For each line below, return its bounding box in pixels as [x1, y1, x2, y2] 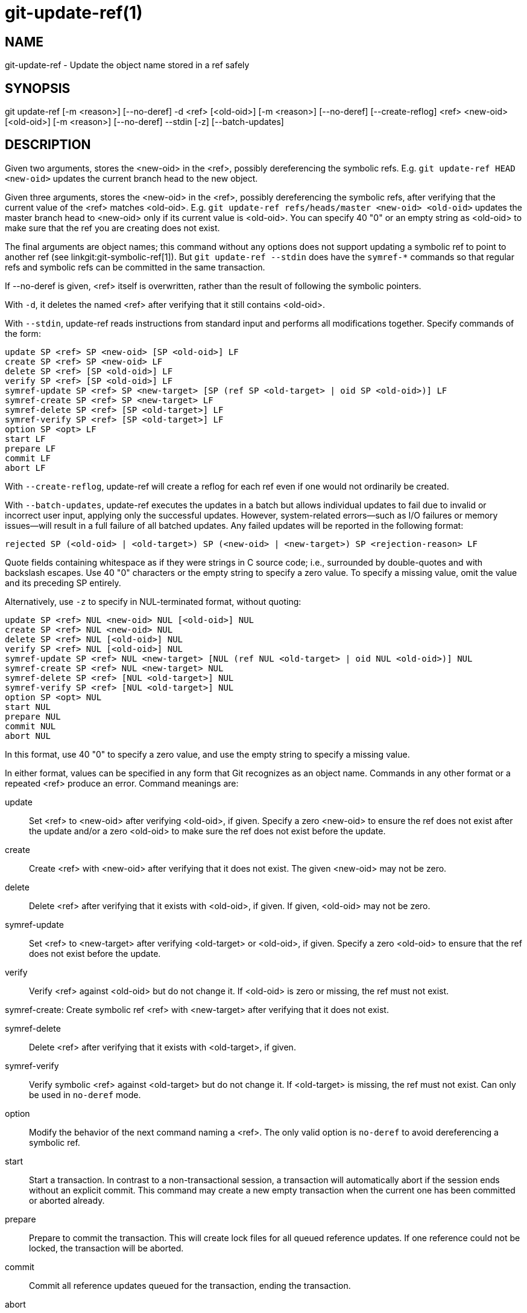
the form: [5, 328, 41, 339]
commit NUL [5, 721, 56, 731]
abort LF [5, 462, 46, 473]
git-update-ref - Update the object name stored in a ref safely [5, 60, 250, 71]
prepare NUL [5, 711, 61, 721]
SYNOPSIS [5, 80, 71, 96]
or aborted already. [29, 1195, 105, 1206]
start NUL [5, 701, 51, 712]
